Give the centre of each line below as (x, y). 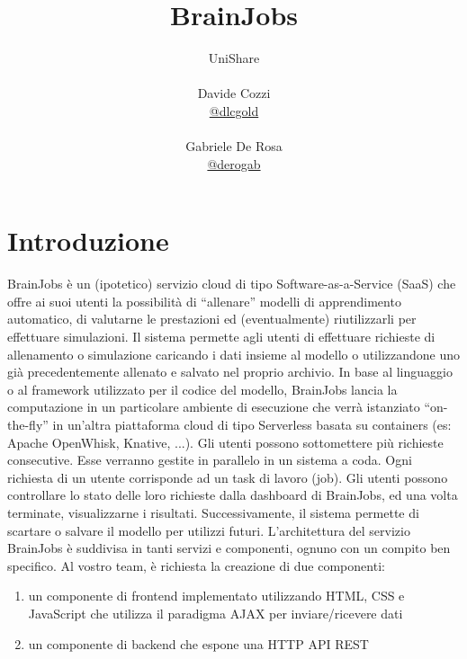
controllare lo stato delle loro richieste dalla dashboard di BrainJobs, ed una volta (233, 495)
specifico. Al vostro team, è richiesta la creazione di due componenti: (196, 565)
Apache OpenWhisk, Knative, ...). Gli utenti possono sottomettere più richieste (225, 442)
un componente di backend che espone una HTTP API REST (198, 643)
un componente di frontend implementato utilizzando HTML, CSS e (216, 596)
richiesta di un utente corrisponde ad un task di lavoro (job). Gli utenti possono (228, 477)
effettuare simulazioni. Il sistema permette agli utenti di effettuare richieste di (221, 336)
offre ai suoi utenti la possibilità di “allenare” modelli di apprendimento (204, 301)
